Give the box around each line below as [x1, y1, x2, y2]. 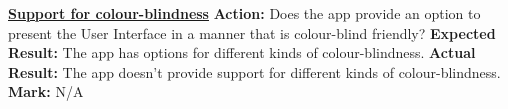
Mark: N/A [8, 81, 84, 102]
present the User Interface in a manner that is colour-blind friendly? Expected [8, 22, 496, 43]
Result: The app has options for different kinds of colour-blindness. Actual [8, 42, 476, 63]
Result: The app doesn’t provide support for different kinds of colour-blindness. [8, 61, 501, 82]
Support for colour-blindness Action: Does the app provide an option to [8, 3, 481, 23]
